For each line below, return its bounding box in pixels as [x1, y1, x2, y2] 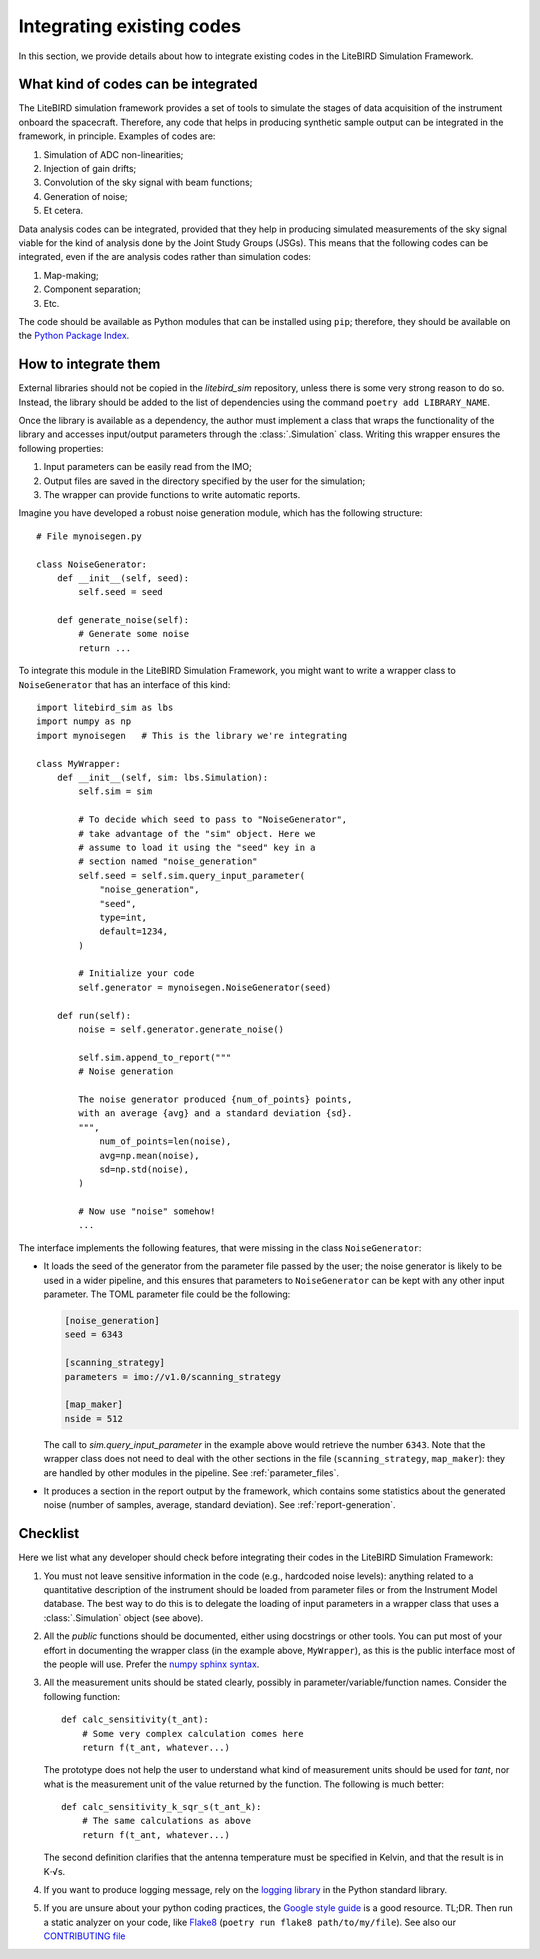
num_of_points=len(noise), [99, 1136, 232, 1147]
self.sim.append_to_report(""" [78, 1051, 232, 1063]
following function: [43, 1690, 121, 1702]
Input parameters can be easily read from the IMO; [43, 461, 252, 473]
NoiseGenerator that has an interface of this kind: [18, 678, 231, 690]
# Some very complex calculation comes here [81, 1728, 304, 1739]
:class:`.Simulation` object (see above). [43, 1611, 204, 1624]
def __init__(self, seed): [56, 572, 190, 584]
